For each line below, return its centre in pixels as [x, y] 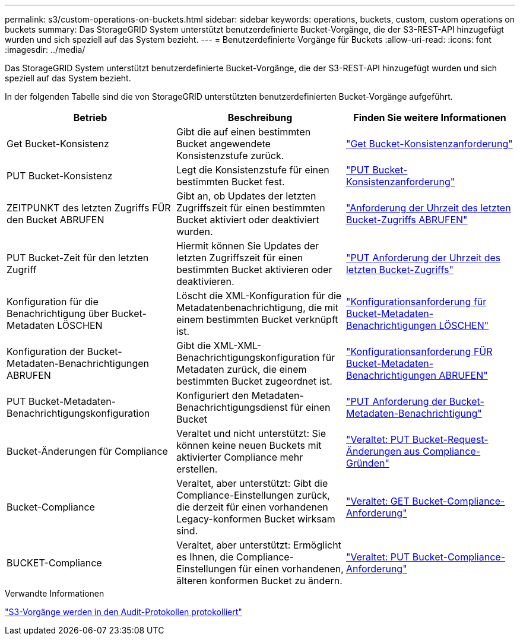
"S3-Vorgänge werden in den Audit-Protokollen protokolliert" [123, 612]
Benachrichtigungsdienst [232, 407]
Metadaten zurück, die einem [241, 369]
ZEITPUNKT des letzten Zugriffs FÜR [89, 208]
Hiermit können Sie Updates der [248, 246]
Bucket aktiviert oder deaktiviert [248, 220]
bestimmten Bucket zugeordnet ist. [254, 381]
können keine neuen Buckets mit [249, 445]
